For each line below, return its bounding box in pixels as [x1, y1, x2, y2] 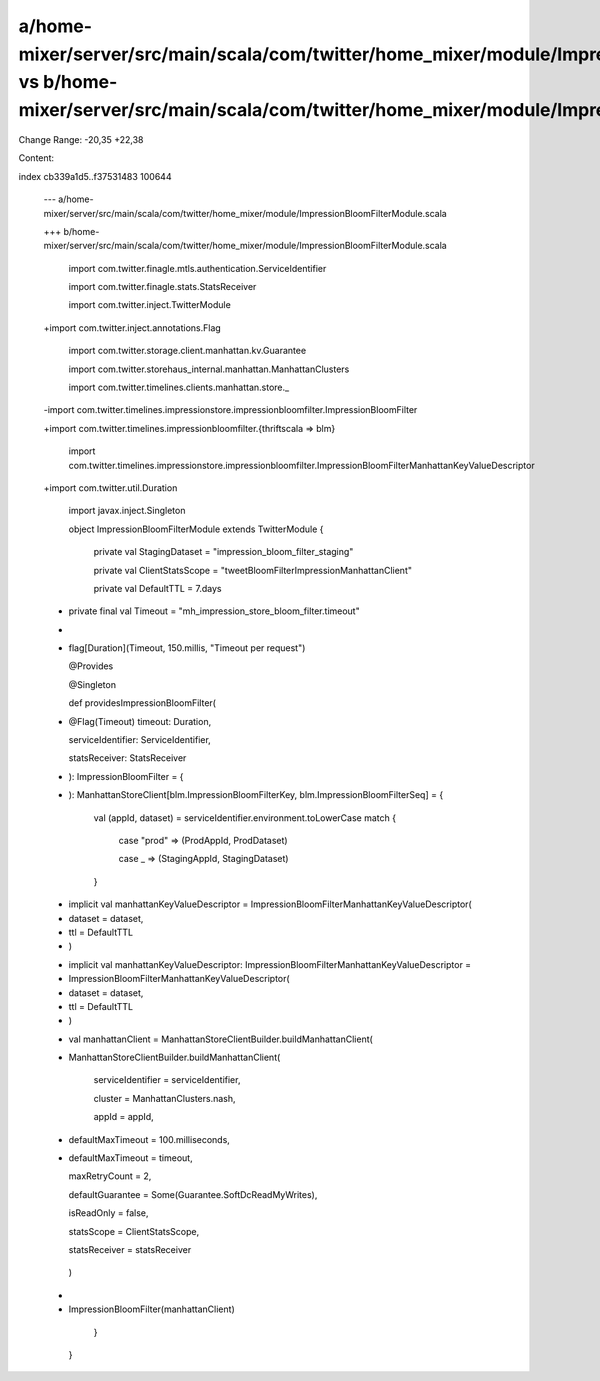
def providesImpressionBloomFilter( [68, 697, 217, 709]
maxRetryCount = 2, [68, 1170, 152, 1182]
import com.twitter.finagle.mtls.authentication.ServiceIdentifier [68, 262, 327, 274]
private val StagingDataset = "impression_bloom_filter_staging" [93, 546, 354, 558]
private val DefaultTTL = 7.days [93, 582, 222, 594]
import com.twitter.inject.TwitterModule [68, 299, 232, 311]
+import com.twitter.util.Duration [43, 481, 178, 494]
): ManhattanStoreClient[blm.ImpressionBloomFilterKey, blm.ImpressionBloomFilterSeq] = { [68, 789, 444, 801]
